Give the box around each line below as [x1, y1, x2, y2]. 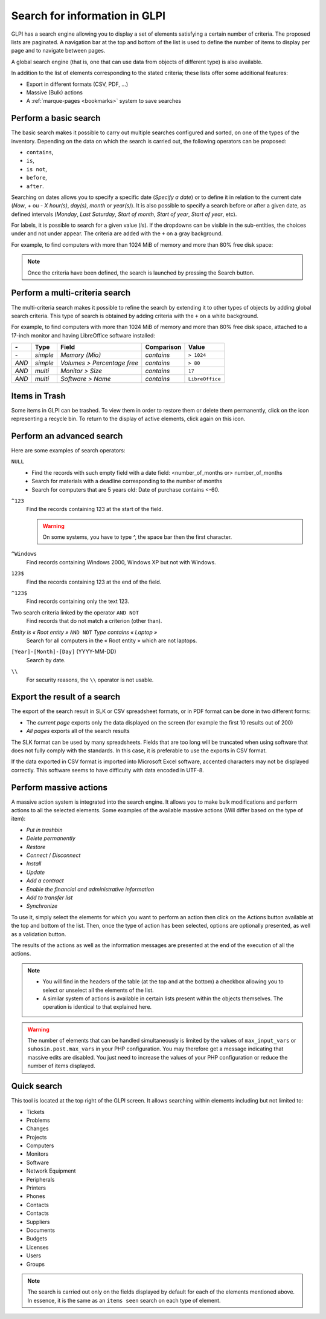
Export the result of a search [11, 692, 121, 702]
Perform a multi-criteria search [11, 288, 131, 298]
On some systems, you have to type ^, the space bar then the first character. [42, 533, 232, 541]
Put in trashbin [26, 826, 63, 833]
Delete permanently [26, 835, 75, 842]
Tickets [26, 1108, 45, 1115]
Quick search [11, 1081, 63, 1092]
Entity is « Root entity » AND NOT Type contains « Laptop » [11, 628, 158, 636]
